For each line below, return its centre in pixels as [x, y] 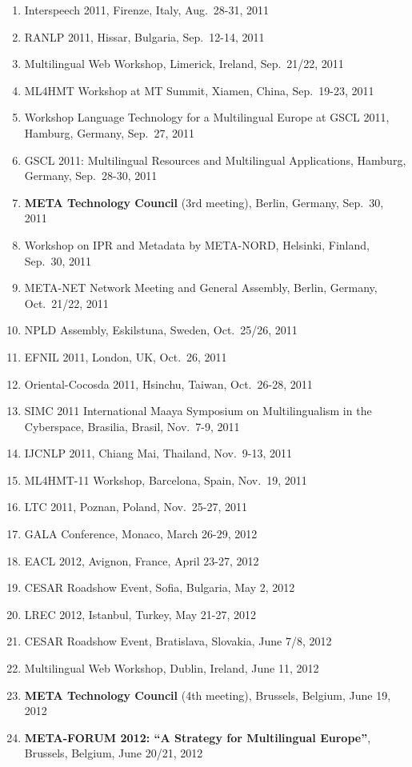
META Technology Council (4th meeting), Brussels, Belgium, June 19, [208, 695]
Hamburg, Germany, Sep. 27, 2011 [109, 132]
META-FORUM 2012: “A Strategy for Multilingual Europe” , [198, 737]
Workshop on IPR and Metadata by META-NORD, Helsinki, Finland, [197, 244]
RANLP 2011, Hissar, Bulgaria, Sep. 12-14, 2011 [144, 36]
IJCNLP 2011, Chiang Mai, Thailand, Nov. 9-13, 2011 [158, 453]
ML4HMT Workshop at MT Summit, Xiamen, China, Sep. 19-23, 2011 [199, 90]
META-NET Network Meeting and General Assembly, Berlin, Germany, [201, 288]
